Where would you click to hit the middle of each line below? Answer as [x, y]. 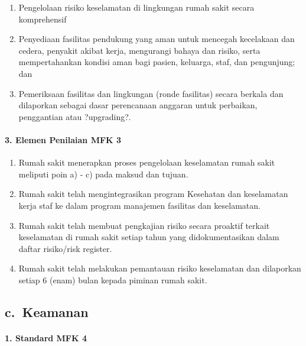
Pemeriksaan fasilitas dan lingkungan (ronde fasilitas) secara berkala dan [151, 93]
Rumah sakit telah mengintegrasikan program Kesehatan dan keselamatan [153, 194]
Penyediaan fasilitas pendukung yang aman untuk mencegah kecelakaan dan [157, 39]
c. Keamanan [47, 311]
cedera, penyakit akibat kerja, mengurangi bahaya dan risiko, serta [139, 50]
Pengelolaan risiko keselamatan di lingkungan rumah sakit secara [136, 7]
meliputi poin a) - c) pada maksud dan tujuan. [103, 174]
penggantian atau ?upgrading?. [75, 116]
